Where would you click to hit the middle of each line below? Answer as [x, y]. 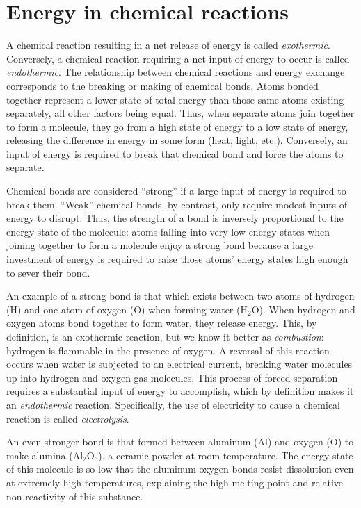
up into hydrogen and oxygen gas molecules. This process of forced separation [172, 377]
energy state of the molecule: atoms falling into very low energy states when [168, 231]
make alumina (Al [45, 455]
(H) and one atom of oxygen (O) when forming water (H [127, 309]
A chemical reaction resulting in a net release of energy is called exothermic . [168, 45]
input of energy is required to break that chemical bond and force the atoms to [175, 153]
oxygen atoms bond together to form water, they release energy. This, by [162, 323]
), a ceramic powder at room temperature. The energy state [226, 455]
